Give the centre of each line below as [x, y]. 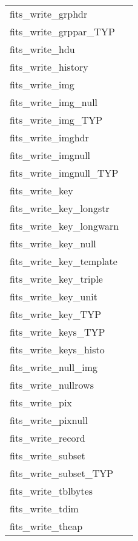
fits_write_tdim [44, 508]
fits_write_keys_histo [57, 349]
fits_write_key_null [53, 243]
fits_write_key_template [64, 261]
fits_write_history [49, 67]
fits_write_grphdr [49, 14]
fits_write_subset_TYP [62, 473]
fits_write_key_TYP [56, 314]
